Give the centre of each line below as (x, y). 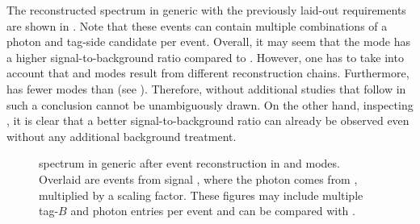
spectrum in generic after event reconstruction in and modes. (189, 163)
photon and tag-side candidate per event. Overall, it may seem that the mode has (209, 41)
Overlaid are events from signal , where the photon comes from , (198, 178)
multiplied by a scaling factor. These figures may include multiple (201, 195)
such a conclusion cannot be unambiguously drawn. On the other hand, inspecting (210, 104)
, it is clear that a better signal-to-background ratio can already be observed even (208, 120)
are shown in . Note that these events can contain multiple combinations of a (197, 25)
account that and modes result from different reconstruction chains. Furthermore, (208, 73)
